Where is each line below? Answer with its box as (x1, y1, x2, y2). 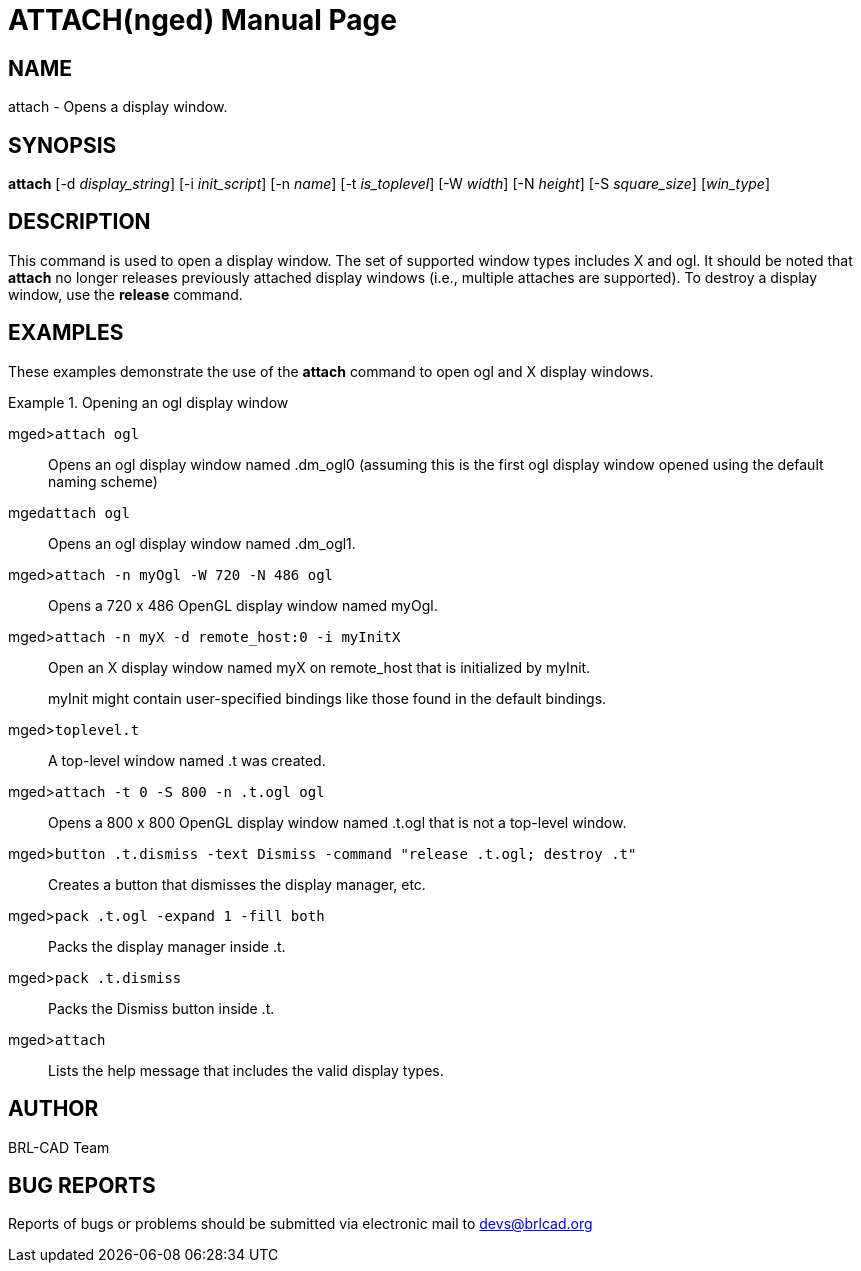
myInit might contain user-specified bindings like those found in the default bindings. (48, 689, 607, 707)
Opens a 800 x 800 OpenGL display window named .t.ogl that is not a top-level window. (48, 813, 627, 831)
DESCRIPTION (8, 209, 151, 235)
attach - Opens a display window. (8, 98, 228, 116)
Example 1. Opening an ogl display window (8, 393, 289, 411)
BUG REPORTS (8, 1172, 156, 1198)
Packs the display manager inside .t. (48, 937, 286, 955)
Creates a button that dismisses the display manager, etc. (48, 875, 426, 893)
